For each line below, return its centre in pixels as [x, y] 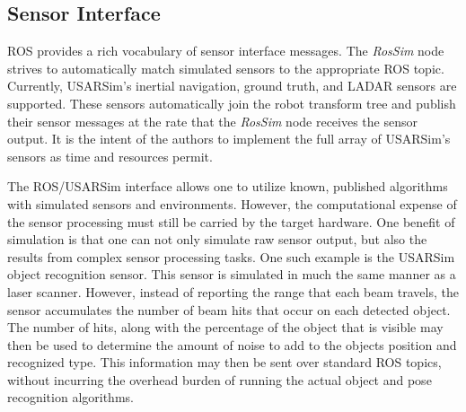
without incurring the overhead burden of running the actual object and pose [220, 379]
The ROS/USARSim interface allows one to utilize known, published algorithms [228, 186]
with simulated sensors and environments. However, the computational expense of [232, 203]
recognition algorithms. [70, 397]
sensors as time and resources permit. [110, 156]
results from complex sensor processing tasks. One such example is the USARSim [231, 256]
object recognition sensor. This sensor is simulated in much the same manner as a [232, 274]
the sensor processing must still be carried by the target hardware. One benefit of [231, 221]
